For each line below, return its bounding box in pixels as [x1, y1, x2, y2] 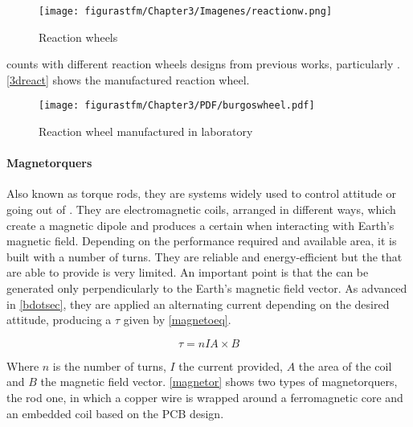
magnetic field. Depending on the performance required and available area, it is [6, 232, 397, 249]
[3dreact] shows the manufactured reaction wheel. [6, 71, 250, 88]
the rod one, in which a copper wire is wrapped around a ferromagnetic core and [6, 389, 403, 406]
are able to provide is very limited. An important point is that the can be [6, 264, 369, 281]
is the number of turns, [52, 357, 166, 374]
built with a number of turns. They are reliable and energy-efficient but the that [6, 248, 403, 265]
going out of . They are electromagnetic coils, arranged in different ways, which [6, 201, 396, 218]
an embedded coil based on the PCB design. [6, 404, 224, 421]
